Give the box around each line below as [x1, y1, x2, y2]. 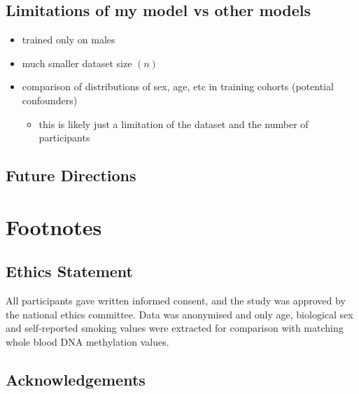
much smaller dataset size [22, 55, 132, 70]
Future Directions [6, 164, 136, 186]
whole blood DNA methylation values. [6, 334, 169, 349]
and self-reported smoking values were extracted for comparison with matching [6, 321, 344, 335]
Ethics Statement [6, 260, 134, 282]
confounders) [22, 92, 78, 107]
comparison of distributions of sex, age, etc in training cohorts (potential [22, 79, 334, 94]
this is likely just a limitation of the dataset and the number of [38, 116, 309, 131]
